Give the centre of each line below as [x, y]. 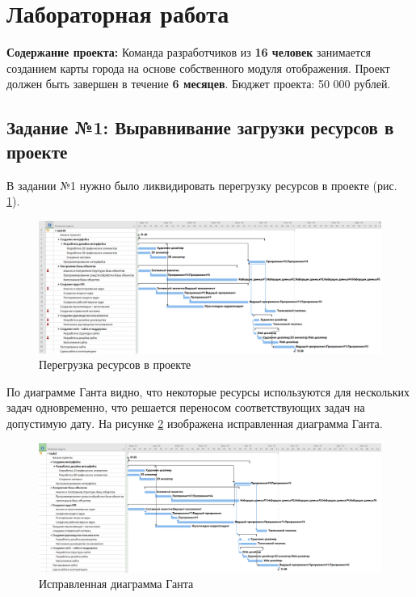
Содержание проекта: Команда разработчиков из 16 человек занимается [189, 52]
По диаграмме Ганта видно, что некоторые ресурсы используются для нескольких [208, 391]
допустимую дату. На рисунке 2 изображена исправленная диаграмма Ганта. [195, 423]
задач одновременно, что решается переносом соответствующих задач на [186, 407]
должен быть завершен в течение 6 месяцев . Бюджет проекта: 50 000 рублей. [199, 84]
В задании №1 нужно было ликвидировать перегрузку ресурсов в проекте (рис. [202, 185]
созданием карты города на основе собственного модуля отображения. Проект [198, 68]
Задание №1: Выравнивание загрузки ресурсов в [200, 127]
